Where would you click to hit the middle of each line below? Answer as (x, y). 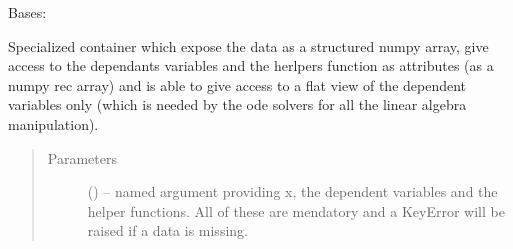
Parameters (82, 157)
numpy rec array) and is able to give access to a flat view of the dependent (237, 84)
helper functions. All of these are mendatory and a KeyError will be (296, 210)
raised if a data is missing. (167, 230)
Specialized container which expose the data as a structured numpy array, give (248, 45)
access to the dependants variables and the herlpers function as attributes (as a (251, 65)
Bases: (27, 12)
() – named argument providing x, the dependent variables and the (292, 191)
